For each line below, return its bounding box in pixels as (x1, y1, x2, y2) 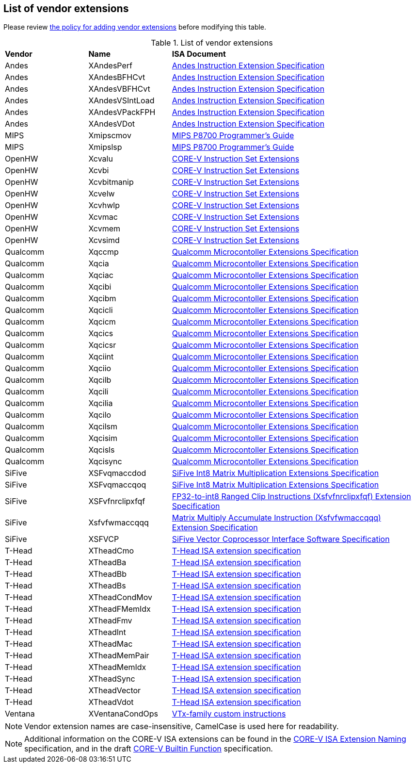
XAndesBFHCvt (88, 72, 145, 82)
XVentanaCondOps (88, 709, 159, 719)
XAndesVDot (88, 119, 135, 129)
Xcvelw (88, 189, 115, 199)
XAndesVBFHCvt (88, 84, 150, 94)
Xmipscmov (88, 131, 131, 141)
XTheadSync (88, 674, 135, 684)
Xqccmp (88, 247, 119, 257)
